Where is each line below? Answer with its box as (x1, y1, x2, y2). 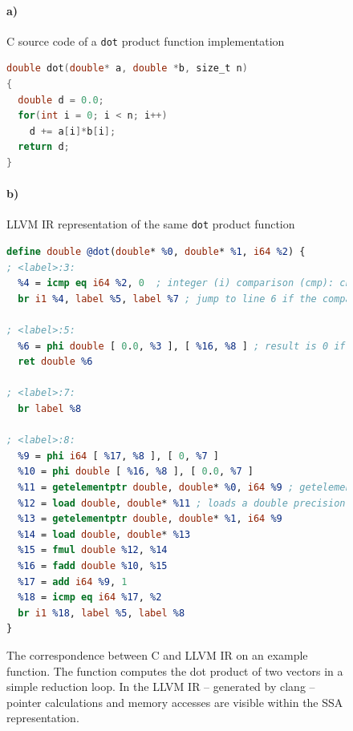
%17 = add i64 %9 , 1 (18, 576, 128, 588)
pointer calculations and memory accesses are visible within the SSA (6, 693, 343, 710)
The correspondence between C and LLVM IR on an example (6, 646, 308, 663)
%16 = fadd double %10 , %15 (18, 559, 168, 571)
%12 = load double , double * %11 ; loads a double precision (18, 497, 346, 509)
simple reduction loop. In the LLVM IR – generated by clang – (6, 678, 315, 695)
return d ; (18, 141, 70, 153)
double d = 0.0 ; (18, 94, 104, 106)
